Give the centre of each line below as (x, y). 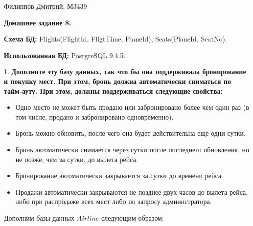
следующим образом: (132, 217)
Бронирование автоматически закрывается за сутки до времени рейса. (119, 175)
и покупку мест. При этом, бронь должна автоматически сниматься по (117, 81)
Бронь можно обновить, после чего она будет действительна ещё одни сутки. (130, 133)
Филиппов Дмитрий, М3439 (46, 6)
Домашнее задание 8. (38, 22)
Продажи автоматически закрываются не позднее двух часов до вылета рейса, (132, 192)
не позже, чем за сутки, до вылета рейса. (77, 159)
